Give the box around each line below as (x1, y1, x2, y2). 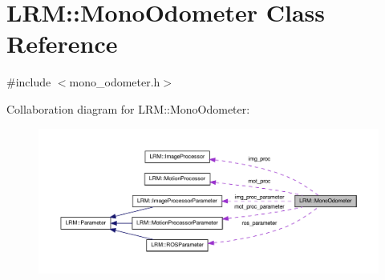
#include (6, 74, 51, 90)
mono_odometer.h (69, 74, 160, 90)
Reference (6, 27, 118, 60)
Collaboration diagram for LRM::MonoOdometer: (6, 100, 250, 117)
